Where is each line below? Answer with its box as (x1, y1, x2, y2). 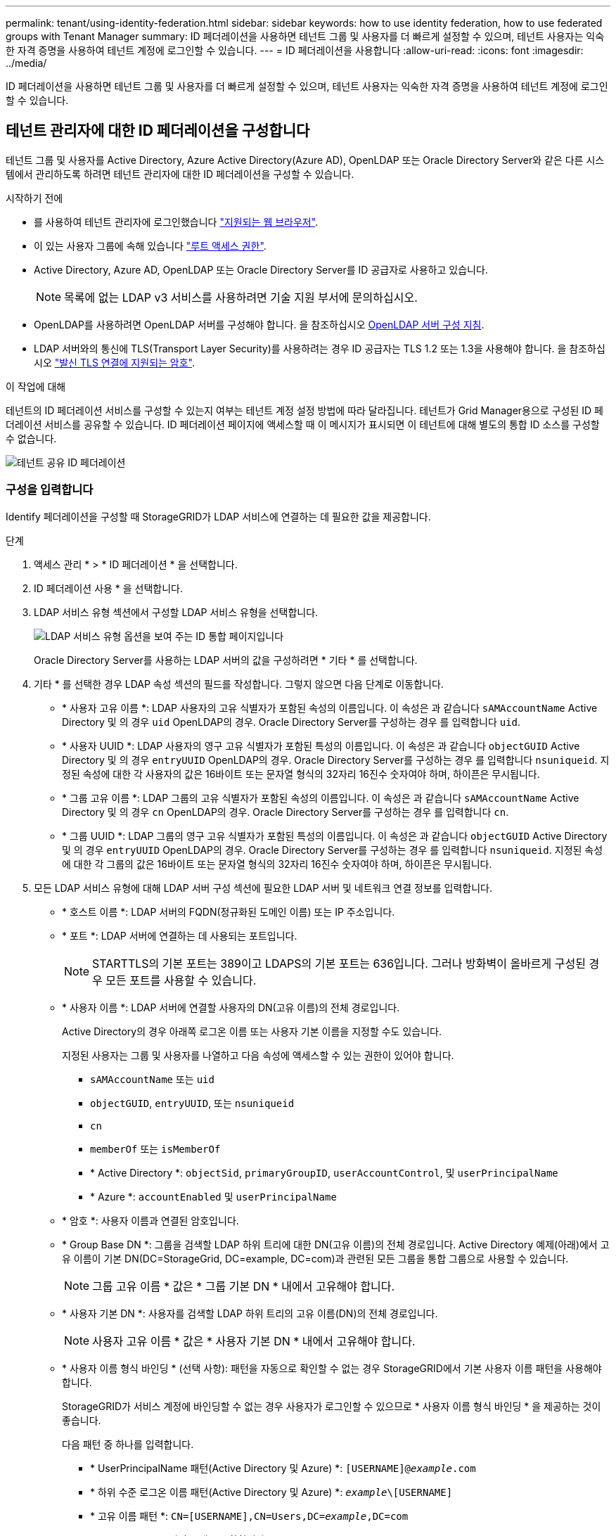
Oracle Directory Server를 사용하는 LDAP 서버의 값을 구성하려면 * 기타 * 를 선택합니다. (34, 653, 418, 666)
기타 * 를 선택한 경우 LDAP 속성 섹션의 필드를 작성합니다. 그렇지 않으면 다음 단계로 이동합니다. (34, 677, 444, 690)
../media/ (6, 57, 47, 69)
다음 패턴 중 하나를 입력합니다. (62, 1438, 194, 1450)
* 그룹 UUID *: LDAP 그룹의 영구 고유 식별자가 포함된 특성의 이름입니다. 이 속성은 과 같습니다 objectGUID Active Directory (62, 829, 608, 842)
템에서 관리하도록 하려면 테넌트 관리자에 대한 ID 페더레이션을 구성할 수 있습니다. (6, 167, 354, 180)
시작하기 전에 (6, 191, 63, 204)
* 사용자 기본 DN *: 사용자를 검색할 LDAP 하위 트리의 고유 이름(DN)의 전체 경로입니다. (62, 1307, 438, 1319)
